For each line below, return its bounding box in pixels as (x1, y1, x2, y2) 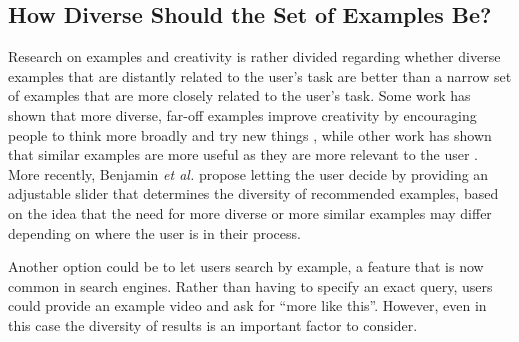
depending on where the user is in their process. (8, 222, 301, 243)
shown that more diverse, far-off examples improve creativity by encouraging (8, 104, 477, 125)
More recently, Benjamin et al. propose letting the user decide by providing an (8, 163, 489, 184)
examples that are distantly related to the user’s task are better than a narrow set (8, 65, 512, 86)
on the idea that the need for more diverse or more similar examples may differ (8, 202, 492, 223)
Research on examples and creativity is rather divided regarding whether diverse (8, 46, 501, 67)
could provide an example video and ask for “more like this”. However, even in (8, 295, 487, 316)
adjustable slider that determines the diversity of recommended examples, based (8, 183, 499, 204)
